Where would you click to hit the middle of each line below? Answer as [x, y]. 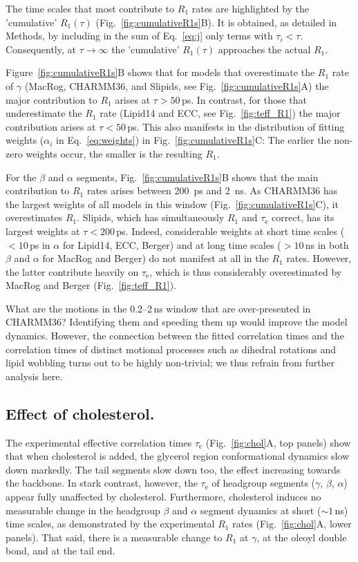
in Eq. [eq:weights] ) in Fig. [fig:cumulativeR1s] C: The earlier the [194, 140]
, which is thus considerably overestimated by [246, 271]
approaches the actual [264, 49]
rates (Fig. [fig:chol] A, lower [292, 524]
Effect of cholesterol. [80, 413]
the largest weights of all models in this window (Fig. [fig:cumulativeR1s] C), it [172, 204]
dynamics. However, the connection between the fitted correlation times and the [175, 336]
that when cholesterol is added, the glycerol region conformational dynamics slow [178, 456]
